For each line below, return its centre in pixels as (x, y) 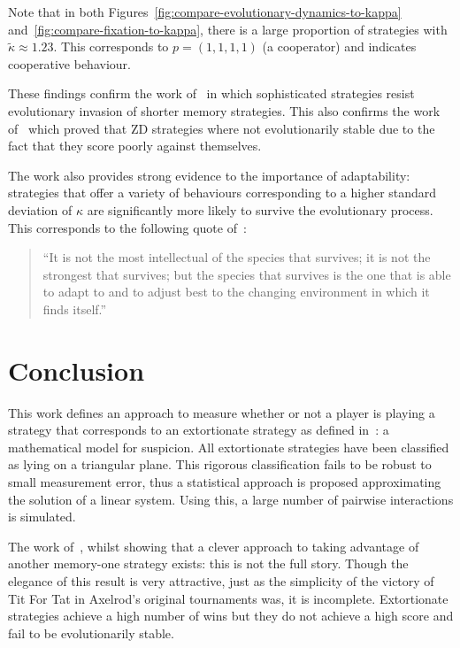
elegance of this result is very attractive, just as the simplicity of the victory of (221, 580)
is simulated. (42, 517)
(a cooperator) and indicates (339, 46)
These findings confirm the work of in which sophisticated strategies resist (211, 93)
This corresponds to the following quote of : (127, 227)
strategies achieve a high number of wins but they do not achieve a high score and (231, 616)
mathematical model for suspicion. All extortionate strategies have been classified (229, 447)
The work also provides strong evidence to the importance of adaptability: (209, 175)
